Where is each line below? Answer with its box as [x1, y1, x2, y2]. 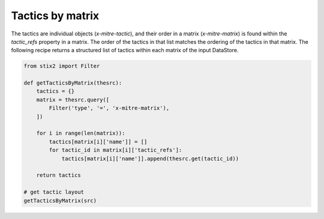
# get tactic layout [23, 189, 84, 196]
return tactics [36, 172, 81, 179]
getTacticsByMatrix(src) [23, 197, 97, 204]
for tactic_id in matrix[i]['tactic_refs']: [49, 147, 182, 154]
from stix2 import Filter [23, 63, 100, 70]
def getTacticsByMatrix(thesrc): [23, 80, 122, 86]
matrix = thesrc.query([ [36, 96, 110, 103]
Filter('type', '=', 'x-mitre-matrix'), [49, 105, 170, 112]
